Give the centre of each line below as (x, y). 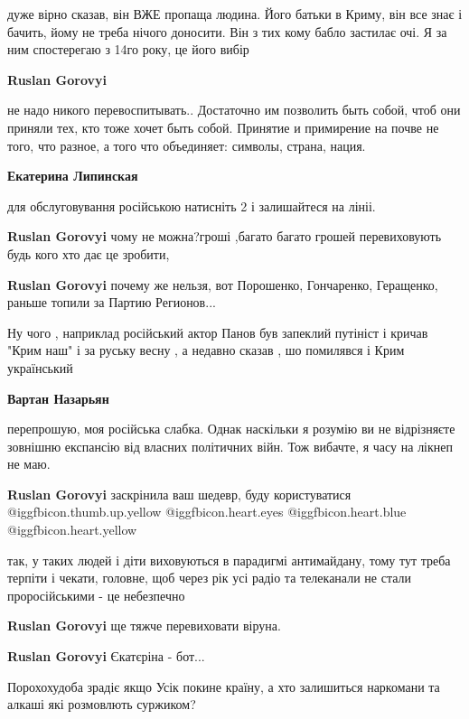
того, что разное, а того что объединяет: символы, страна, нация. (187, 145)
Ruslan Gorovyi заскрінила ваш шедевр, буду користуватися (179, 494)
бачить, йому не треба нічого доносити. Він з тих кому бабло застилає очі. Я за (227, 31)
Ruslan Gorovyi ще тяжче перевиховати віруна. (144, 626)
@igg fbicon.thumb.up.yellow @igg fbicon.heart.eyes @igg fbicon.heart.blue (207, 512)
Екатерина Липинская (73, 176)
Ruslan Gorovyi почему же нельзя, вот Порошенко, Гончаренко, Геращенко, (223, 284)
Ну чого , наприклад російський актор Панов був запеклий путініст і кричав (218, 332)
